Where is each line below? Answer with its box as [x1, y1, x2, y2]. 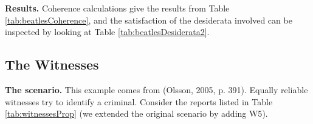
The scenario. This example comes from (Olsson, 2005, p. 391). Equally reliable [5, 83, 308, 96]
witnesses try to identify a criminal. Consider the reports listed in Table [5, 95, 273, 108]
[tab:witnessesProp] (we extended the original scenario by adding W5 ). [5, 107, 268, 120]
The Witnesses [5, 55, 99, 74]
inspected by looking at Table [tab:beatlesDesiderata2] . [5, 25, 210, 38]
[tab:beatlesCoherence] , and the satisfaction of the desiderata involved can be [5, 13, 292, 26]
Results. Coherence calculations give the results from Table [5, 2, 230, 14]
